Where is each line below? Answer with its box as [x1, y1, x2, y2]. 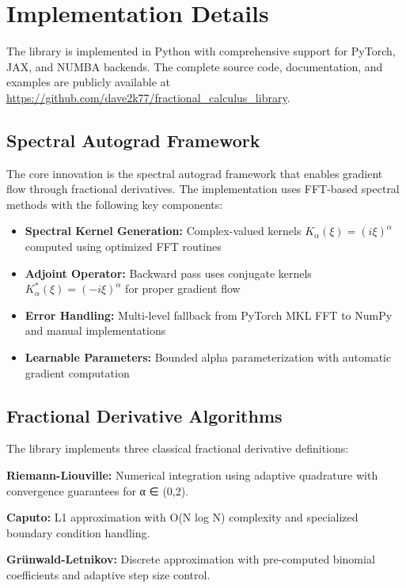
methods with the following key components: [6, 195, 223, 212]
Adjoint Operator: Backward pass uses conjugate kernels [25, 264, 312, 281]
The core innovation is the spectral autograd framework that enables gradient [6, 165, 383, 181]
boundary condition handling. [6, 524, 150, 541]
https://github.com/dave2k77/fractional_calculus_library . [6, 89, 290, 105]
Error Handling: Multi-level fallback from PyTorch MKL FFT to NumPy [25, 306, 393, 323]
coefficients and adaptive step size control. [6, 567, 211, 582]
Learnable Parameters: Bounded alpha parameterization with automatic [25, 349, 392, 366]
